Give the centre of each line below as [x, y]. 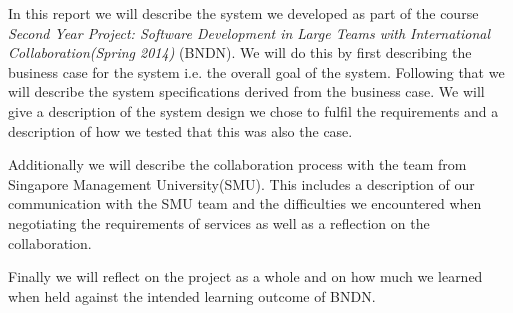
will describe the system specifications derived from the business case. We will [246, 91]
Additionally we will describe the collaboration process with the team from [237, 164]
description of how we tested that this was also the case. [180, 130]
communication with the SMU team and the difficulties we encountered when [245, 203]
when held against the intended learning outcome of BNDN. [192, 295]
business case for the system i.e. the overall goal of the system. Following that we [256, 71]
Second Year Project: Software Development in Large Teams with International [249, 32]
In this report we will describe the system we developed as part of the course [243, 13]
